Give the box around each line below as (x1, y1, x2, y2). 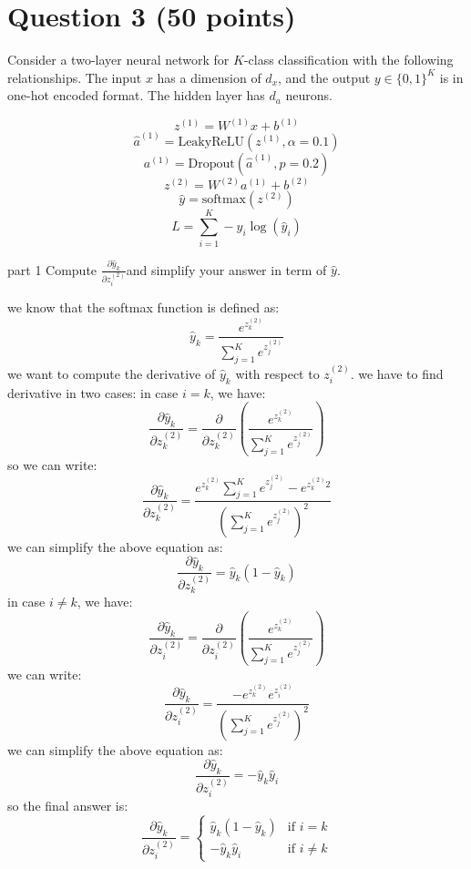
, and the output (278, 67, 371, 87)
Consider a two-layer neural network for (7, 50, 230, 69)
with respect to (235, 363, 320, 383)
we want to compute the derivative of (7, 363, 216, 383)
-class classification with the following (243, 50, 454, 69)
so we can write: (7, 455, 97, 474)
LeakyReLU (178, 136, 244, 148)
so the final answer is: (7, 796, 128, 815)
